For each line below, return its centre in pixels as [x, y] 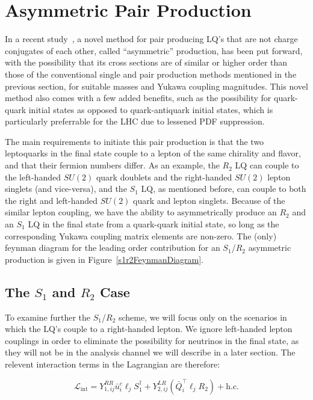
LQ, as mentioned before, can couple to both [224, 189]
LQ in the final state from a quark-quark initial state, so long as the [153, 224]
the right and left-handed [51, 200]
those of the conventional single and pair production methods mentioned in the [151, 74]
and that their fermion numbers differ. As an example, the [112, 165]
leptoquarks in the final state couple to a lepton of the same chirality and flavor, [153, 153]
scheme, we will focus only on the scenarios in [203, 317]
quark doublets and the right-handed [164, 177]
